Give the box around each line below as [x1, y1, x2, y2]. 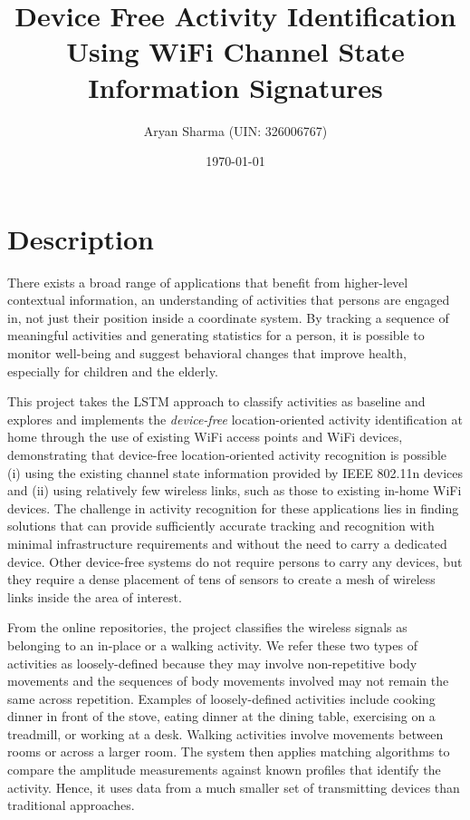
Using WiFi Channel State [66, 33, 405, 70]
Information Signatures [88, 68, 383, 105]
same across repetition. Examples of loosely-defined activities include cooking [7, 688, 436, 708]
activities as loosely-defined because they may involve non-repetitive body [7, 653, 417, 672]
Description [7, 220, 155, 257]
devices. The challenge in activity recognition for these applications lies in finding [7, 498, 459, 517]
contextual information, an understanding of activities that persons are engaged [7, 290, 450, 309]
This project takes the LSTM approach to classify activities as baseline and [7, 392, 426, 411]
